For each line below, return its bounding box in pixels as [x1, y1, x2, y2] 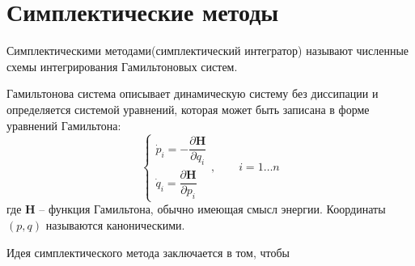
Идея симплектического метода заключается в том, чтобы [6, 243, 290, 260]
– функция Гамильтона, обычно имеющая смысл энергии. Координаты [39, 201, 386, 217]
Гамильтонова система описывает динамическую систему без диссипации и [6, 85, 379, 102]
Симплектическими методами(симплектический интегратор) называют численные [6, 42, 409, 59]
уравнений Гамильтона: [6, 116, 121, 133]
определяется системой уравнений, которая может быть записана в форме [6, 100, 370, 117]
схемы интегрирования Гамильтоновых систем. [6, 57, 238, 74]
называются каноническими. [45, 216, 185, 233]
